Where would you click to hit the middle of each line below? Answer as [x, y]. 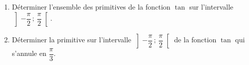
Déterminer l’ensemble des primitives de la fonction [91, 7]
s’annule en [29, 53]
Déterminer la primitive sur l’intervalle [72, 40]
